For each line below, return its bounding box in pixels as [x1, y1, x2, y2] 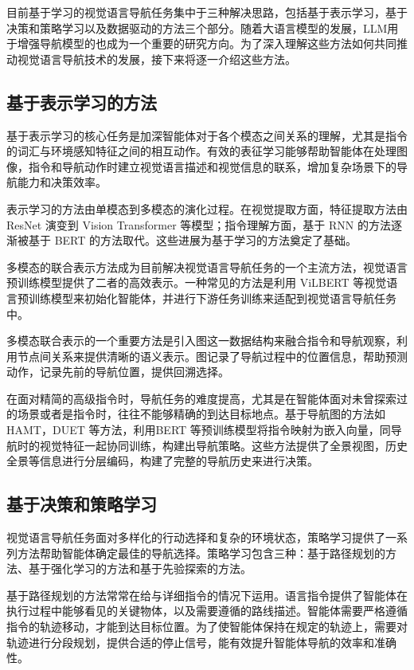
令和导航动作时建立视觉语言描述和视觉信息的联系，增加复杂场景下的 [39, 158, 396, 174]
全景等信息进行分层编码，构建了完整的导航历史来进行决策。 [6, 453, 318, 469]
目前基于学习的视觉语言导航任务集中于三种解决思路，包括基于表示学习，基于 [6, 4, 408, 20]
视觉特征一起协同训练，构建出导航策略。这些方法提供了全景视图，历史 [39, 437, 408, 453]
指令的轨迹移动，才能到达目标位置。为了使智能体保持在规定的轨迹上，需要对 [6, 618, 408, 635]
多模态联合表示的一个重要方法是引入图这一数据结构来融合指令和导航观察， [6, 332, 396, 349]
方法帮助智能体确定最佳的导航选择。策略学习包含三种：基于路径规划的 [17, 544, 385, 561]
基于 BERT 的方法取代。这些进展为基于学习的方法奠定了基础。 [28, 232, 357, 249]
